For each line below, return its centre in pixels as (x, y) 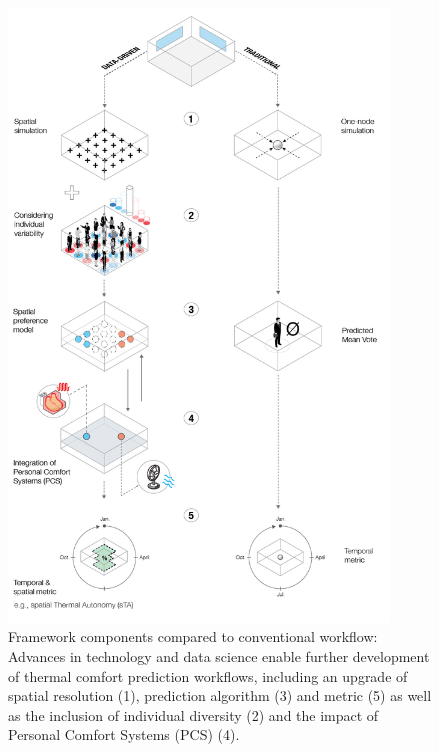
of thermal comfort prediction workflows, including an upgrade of (208, 675)
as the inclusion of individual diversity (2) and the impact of (193, 714)
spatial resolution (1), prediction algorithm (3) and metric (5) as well (220, 695)
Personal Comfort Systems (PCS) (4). (124, 734)
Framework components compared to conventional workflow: (193, 636)
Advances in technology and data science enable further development (219, 655)
